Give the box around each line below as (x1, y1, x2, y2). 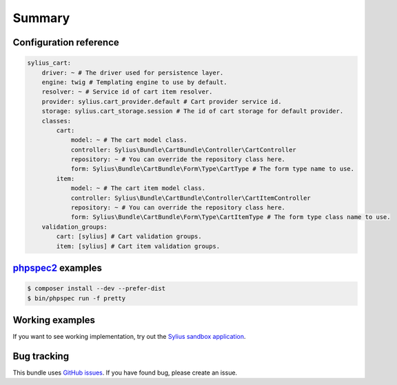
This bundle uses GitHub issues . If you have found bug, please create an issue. (12, 368, 238, 377)
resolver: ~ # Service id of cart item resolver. (41, 88, 213, 96)
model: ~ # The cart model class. (70, 136, 187, 144)
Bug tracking (12, 350, 69, 362)
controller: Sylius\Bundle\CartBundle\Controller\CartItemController (70, 194, 312, 202)
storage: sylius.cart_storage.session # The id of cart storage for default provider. (41, 107, 344, 115)
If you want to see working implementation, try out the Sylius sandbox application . (12, 333, 246, 341)
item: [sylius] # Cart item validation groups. (56, 242, 221, 250)
